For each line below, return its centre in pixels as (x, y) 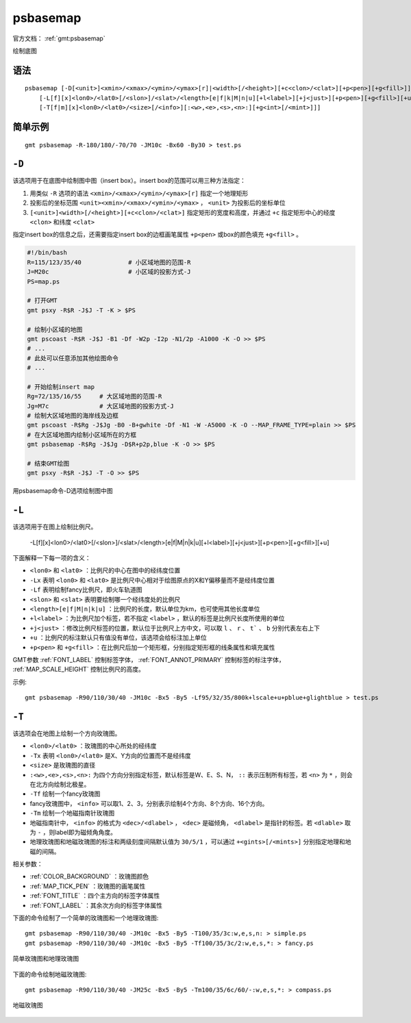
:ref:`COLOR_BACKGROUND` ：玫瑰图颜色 (89, 876)
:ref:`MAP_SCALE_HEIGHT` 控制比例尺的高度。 (79, 669)
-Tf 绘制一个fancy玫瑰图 (65, 794)
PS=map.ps (43, 281)
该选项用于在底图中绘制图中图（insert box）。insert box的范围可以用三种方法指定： (129, 181)
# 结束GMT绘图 (48, 463)
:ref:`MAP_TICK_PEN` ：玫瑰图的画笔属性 (88, 886)
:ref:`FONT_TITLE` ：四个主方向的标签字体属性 (95, 896)
